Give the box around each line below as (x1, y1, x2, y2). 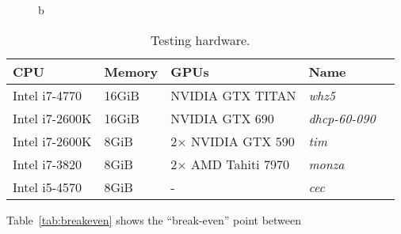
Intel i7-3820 (13, 154, 82, 173)
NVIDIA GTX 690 (170, 108, 274, 127)
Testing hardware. (151, 30, 250, 49)
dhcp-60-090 (308, 108, 376, 127)
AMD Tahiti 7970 (191, 154, 289, 173)
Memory (104, 62, 158, 81)
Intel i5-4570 (13, 177, 82, 196)
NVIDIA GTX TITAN (170, 85, 296, 104)
